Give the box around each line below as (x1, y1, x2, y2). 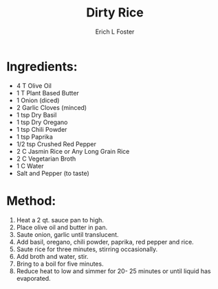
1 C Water (16, 161, 44, 170)
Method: (6, 193, 56, 209)
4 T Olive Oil (16, 81, 52, 90)
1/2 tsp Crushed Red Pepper (16, 139, 97, 148)
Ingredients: (6, 58, 78, 74)
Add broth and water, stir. (16, 252, 89, 260)
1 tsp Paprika (16, 132, 53, 141)
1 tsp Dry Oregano (16, 118, 68, 126)
